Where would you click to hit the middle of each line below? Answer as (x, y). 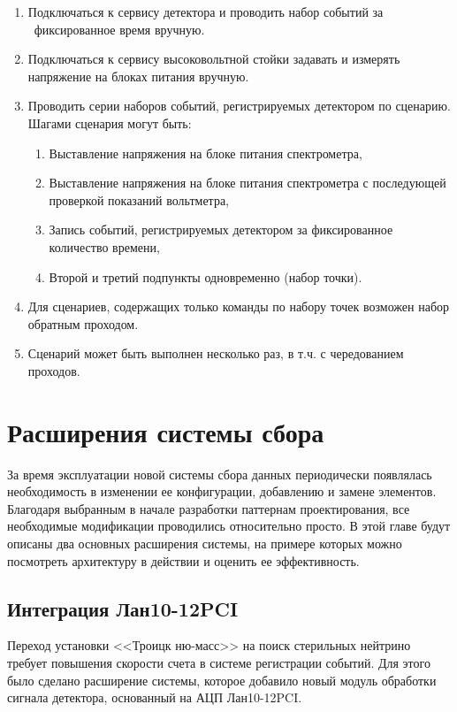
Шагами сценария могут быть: (110, 122)
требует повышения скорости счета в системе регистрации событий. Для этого (219, 662)
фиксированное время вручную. (119, 29)
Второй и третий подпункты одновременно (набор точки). (206, 276)
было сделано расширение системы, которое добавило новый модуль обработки (222, 680)
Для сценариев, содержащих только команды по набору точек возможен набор (239, 306)
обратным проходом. (83, 323)
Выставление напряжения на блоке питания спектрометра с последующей (248, 183)
